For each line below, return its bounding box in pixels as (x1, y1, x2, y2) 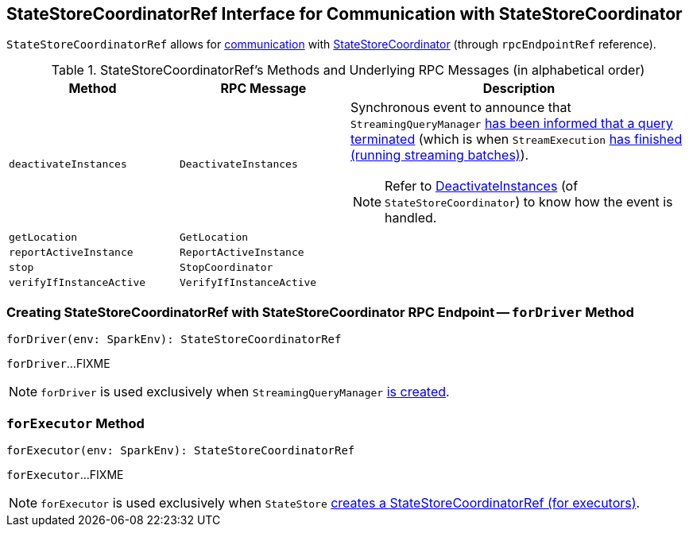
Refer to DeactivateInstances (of (385, 178, 579, 195)
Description (482, 80, 555, 97)
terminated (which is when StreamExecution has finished (350, 131, 683, 148)
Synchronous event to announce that (350, 99, 571, 116)
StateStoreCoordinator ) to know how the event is (385, 194, 673, 210)
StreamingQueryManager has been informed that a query (350, 115, 673, 132)
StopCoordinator (180, 261, 273, 274)
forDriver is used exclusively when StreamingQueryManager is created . (41, 384, 450, 400)
